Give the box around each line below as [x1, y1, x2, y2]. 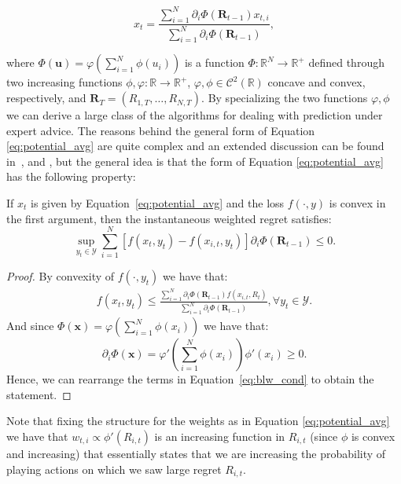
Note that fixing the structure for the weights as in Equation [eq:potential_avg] [6, 412, 390, 429]
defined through [308, 54, 384, 71]
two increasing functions [6, 74, 123, 90]
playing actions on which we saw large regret [6, 460, 222, 477]
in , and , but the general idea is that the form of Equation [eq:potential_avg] [6, 152, 384, 169]
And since [6, 317, 54, 334]
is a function [184, 54, 245, 71]
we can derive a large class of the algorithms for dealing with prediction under [6, 107, 383, 123]
